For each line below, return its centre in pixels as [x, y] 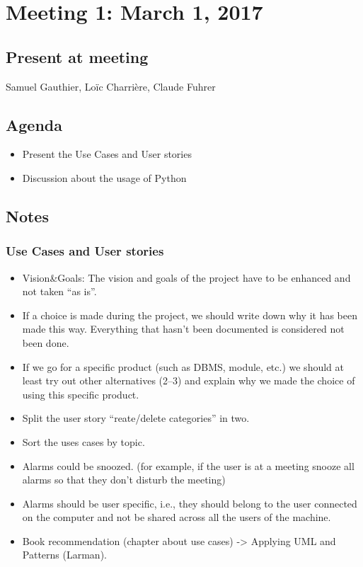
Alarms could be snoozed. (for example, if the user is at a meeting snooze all [188, 465]
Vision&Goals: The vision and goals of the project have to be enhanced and [186, 277]
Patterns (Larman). [64, 555]
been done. [46, 342]
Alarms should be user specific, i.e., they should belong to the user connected [190, 503]
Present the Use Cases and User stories [107, 154]
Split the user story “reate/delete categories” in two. [136, 418]
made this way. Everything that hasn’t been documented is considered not [183, 329]
